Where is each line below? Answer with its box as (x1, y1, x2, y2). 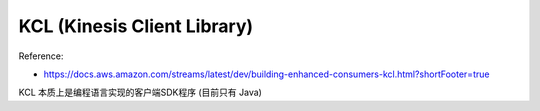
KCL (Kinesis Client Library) (18, 15, 254, 37)
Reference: (18, 50, 64, 62)
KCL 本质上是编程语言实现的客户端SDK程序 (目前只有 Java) (18, 86, 262, 99)
